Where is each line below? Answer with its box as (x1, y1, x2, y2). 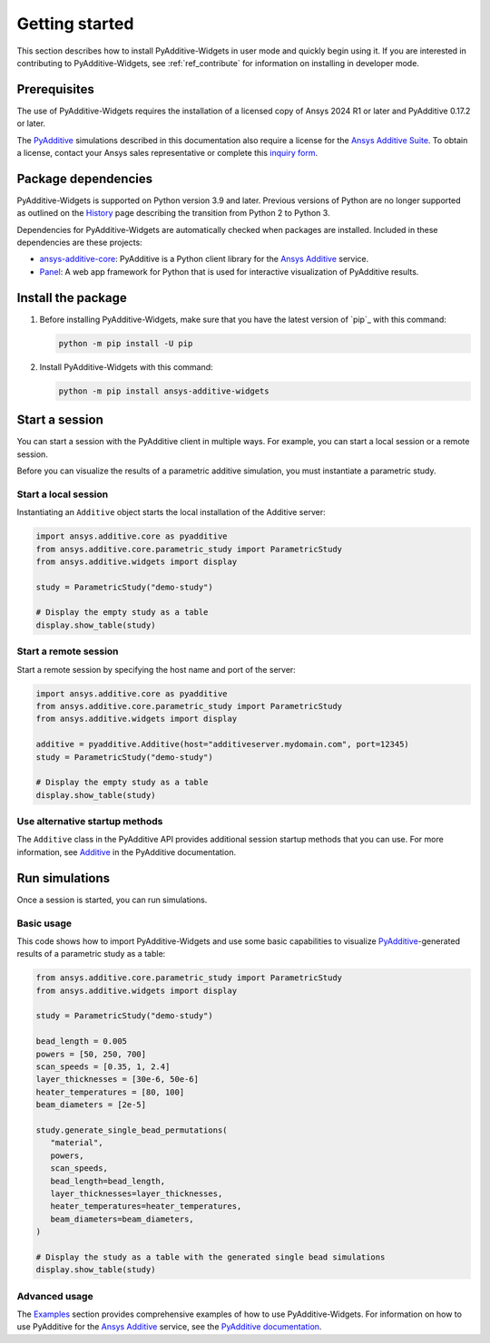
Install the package (16, 290, 127, 306)
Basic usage (16, 917, 73, 929)
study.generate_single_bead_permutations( (35, 1124, 228, 1135)
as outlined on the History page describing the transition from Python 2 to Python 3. (16, 208, 330, 219)
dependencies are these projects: (16, 237, 142, 248)
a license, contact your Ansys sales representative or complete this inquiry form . (16, 148, 318, 159)
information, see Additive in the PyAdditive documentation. (16, 846, 236, 857)
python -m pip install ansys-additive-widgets (58, 385, 269, 396)
